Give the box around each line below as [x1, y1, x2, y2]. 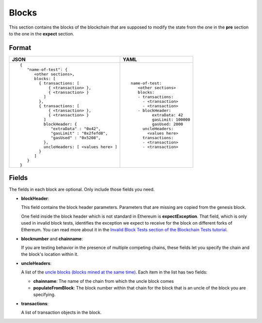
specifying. [33, 291, 56, 298]
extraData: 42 [152, 112, 183, 117]
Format [9, 44, 32, 52]
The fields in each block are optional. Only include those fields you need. [9, 187, 155, 193]
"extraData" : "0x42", [50, 126, 101, 131]
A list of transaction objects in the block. [21, 309, 102, 315]
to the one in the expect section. [9, 31, 74, 36]
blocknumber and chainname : [21, 236, 83, 242]
